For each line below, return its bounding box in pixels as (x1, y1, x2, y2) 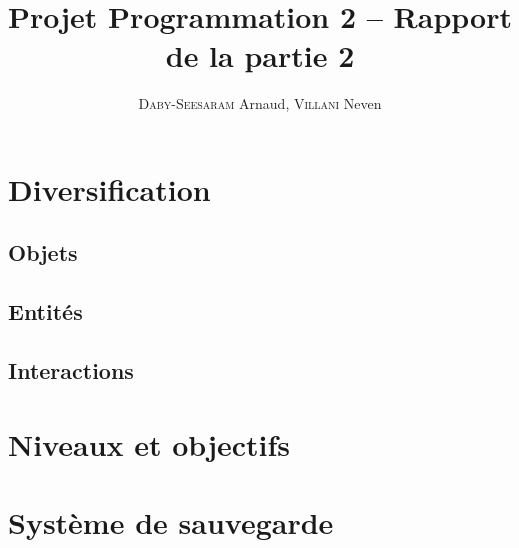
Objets (8, 237, 78, 268)
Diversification (8, 168, 211, 209)
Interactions (8, 355, 134, 386)
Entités (8, 296, 83, 327)
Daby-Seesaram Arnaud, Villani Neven (138, 93, 382, 114)
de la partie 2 (165, 35, 355, 76)
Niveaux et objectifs (8, 423, 291, 464)
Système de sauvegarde (8, 502, 334, 542)
